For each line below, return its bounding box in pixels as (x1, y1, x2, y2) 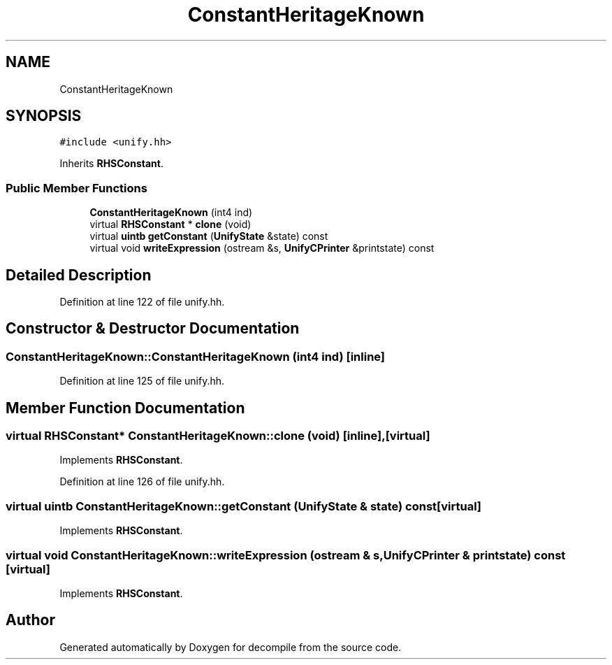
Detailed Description (6, 266, 152, 284)
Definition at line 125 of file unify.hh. (59, 375, 225, 387)
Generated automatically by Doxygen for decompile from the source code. (59, 641, 402, 653)
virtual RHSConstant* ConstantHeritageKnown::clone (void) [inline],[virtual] (6, 429, 430, 443)
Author (6, 611, 55, 629)
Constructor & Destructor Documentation (6, 320, 300, 338)
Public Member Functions (6, 180, 147, 195)
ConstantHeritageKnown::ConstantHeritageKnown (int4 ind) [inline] (6, 349, 386, 364)
